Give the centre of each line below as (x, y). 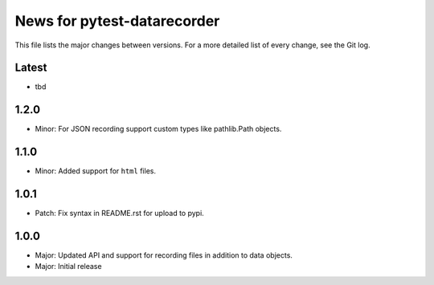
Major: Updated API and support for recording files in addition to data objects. (164, 255)
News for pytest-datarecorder (117, 21)
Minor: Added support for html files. (96, 171)
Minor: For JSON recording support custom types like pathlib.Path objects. (158, 129)
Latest (31, 68)
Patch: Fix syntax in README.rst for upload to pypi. (119, 214)
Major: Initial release (68, 267)
